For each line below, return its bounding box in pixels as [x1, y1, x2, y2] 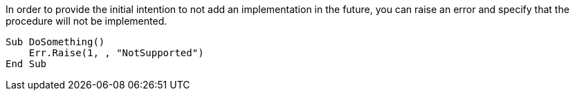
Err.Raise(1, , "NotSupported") [28, 47, 204, 58]
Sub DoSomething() [6, 36, 105, 47]
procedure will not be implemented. [6, 15, 167, 27]
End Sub [6, 58, 47, 69]
